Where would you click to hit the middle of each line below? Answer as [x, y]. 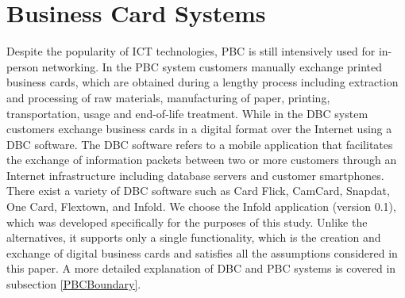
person [23, 66]
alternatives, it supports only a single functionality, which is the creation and [194, 237]
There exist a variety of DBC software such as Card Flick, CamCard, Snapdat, [198, 191]
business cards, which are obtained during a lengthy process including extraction [202, 82]
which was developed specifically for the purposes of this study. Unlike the [187, 222]
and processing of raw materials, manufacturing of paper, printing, [168, 97]
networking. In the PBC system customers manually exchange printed [212, 66]
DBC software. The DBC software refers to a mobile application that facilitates [200, 144]
